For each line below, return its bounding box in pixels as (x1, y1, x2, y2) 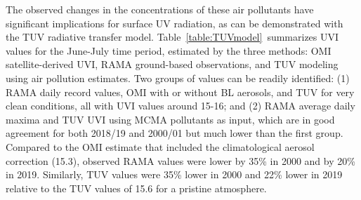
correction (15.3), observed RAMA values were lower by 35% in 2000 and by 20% (6, 153, 355, 168)
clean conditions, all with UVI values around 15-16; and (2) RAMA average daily (6, 98, 355, 113)
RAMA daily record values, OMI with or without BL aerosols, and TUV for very (6, 84, 355, 99)
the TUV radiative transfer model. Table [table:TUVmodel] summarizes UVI (6, 29, 339, 44)
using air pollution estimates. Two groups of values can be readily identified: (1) (6, 70, 350, 85)
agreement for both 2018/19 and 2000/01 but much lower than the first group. (6, 126, 343, 140)
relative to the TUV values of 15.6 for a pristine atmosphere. (6, 180, 267, 195)
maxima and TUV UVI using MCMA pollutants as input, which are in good (6, 112, 335, 126)
